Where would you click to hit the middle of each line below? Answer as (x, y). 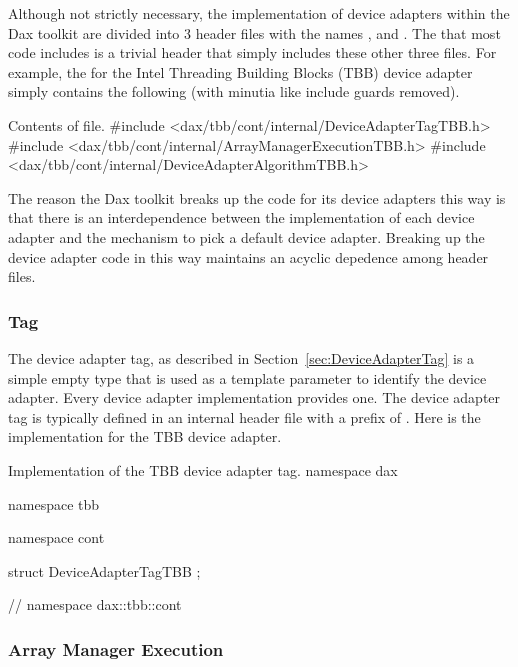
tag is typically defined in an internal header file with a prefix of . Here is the (244, 416)
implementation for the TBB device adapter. (145, 436)
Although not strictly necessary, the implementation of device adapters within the (259, 13)
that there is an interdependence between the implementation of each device (241, 217)
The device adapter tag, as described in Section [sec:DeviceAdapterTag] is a (241, 357)
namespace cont (56, 537)
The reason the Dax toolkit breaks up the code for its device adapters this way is (257, 197)
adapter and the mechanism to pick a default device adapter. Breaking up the (246, 236)
